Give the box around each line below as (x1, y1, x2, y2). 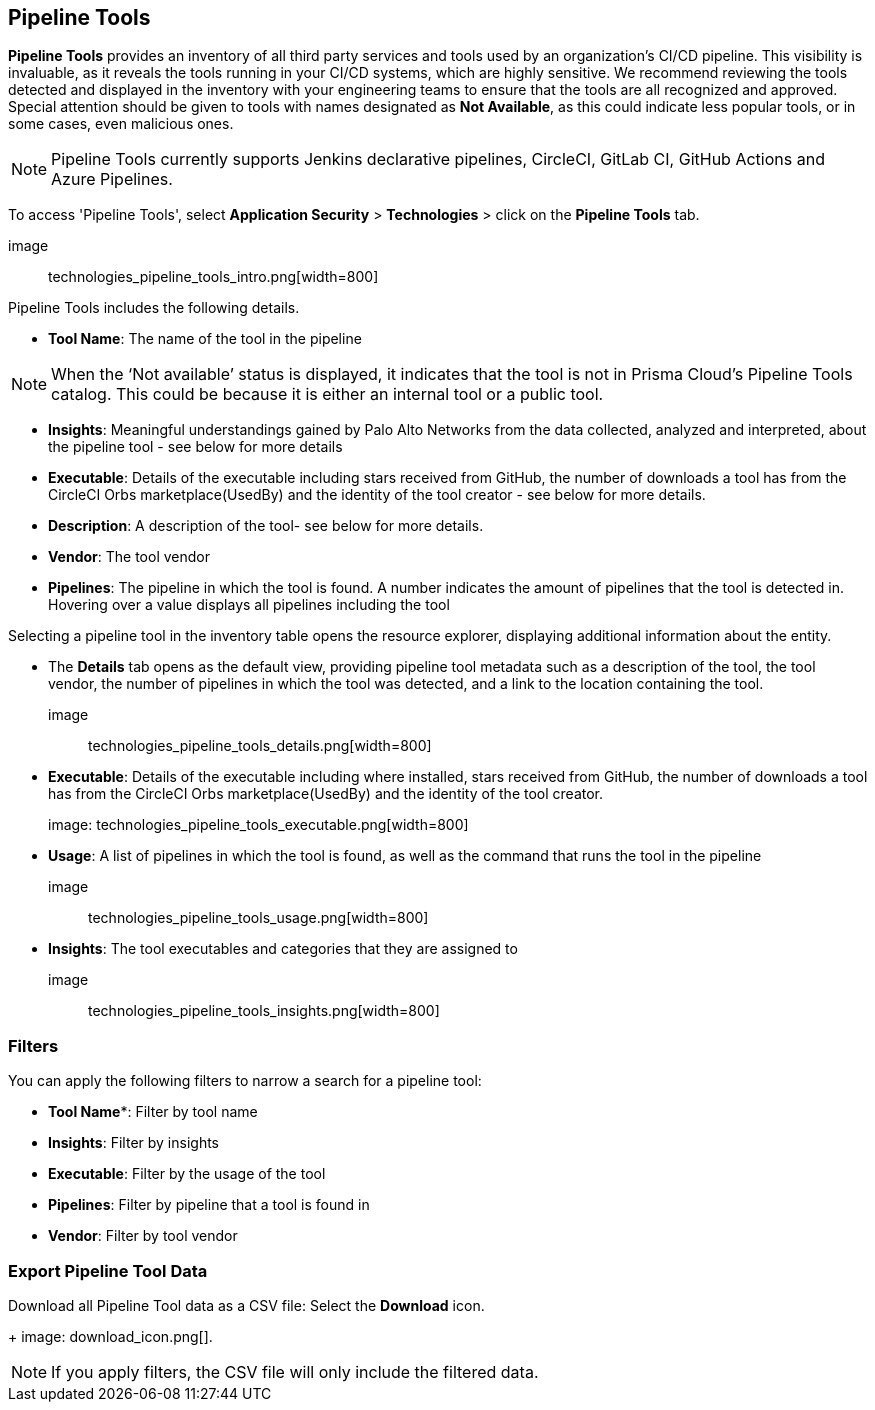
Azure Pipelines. (51, 169, 173, 190)
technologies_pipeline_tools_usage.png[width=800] (88, 909, 429, 927)
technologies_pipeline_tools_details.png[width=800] (88, 737, 432, 755)
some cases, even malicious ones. (8, 115, 234, 133)
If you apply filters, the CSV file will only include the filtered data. (51, 1361, 539, 1382)
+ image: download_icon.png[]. (8, 1327, 213, 1345)
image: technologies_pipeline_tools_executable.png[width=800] (48, 816, 469, 834)
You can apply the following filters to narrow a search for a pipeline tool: (8, 1072, 482, 1090)
